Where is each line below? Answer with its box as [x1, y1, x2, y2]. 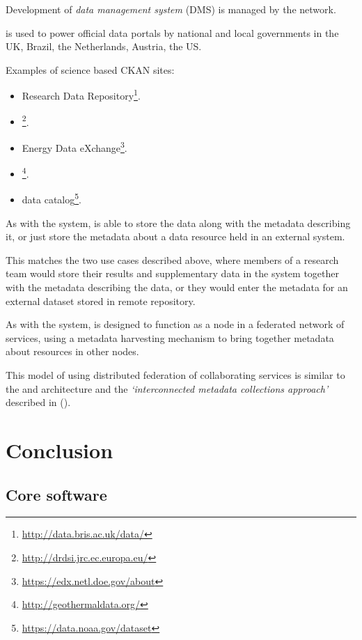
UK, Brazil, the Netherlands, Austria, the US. [6, 39, 202, 54]
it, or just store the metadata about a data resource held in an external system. [6, 229, 345, 244]
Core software [6, 483, 107, 505]
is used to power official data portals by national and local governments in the [6, 25, 339, 40]
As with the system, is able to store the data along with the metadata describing [6, 215, 351, 230]
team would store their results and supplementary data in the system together [6, 266, 339, 281]
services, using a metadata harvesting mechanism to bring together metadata [6, 330, 334, 345]
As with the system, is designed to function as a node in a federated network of [6, 317, 345, 331]
